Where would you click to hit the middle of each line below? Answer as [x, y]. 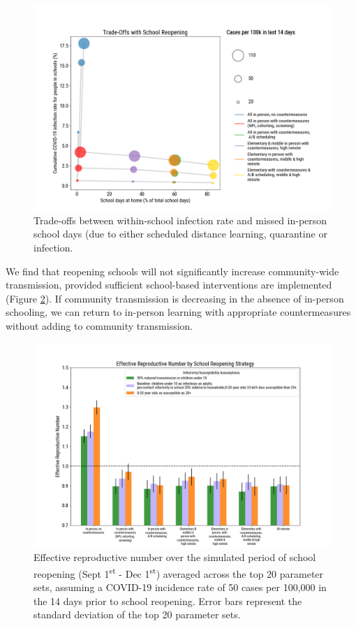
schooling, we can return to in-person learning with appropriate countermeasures [178, 312]
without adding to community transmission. [99, 325]
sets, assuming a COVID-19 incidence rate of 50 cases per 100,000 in [180, 587]
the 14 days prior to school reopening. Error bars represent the [168, 600]
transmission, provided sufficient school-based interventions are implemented [169, 285]
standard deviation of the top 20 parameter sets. [137, 614]
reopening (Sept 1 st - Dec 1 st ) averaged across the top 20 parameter [179, 572]
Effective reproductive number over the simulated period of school [175, 557]
